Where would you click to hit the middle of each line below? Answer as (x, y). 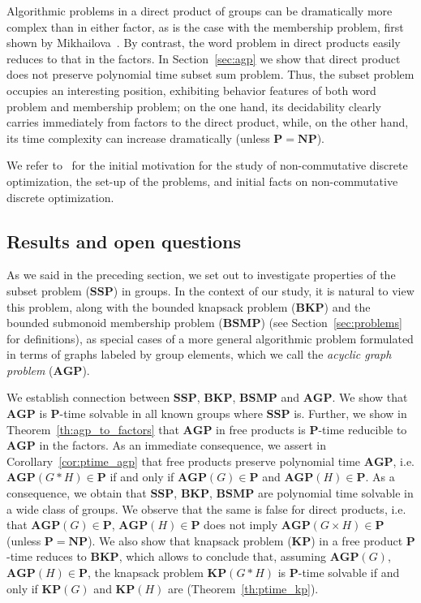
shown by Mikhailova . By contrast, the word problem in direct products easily (204, 43)
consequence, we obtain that (77, 493)
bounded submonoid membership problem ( (115, 323)
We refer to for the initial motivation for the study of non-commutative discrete (207, 165)
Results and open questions (124, 241)
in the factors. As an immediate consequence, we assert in (183, 445)
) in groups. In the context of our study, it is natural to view (264, 290)
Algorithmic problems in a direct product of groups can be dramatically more (200, 11)
